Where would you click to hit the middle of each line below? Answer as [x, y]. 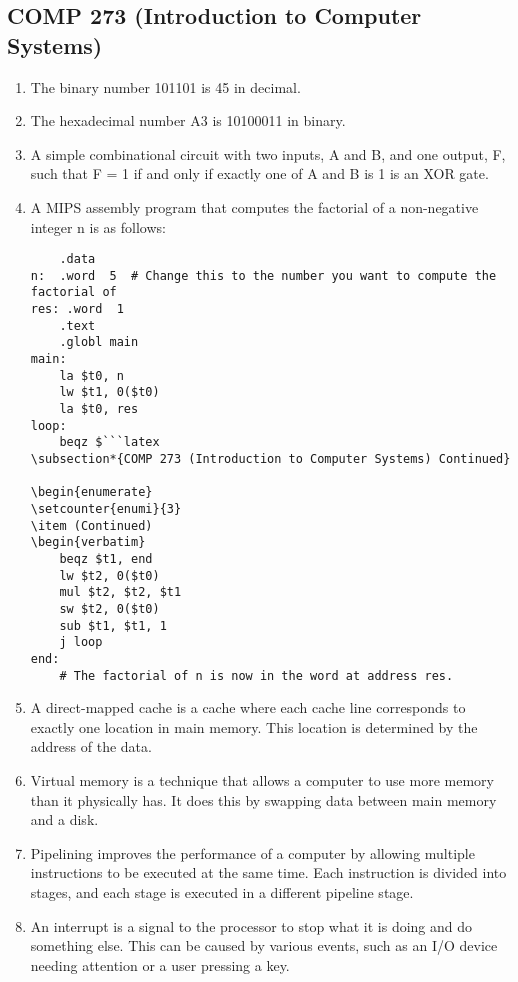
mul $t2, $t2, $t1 [120, 592]
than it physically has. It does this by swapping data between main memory [263, 799]
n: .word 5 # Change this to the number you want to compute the [263, 275]
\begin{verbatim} [88, 542]
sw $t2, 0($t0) [109, 608]
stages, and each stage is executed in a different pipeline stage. [222, 891]
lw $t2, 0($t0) [109, 575]
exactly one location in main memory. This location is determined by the [254, 726]
